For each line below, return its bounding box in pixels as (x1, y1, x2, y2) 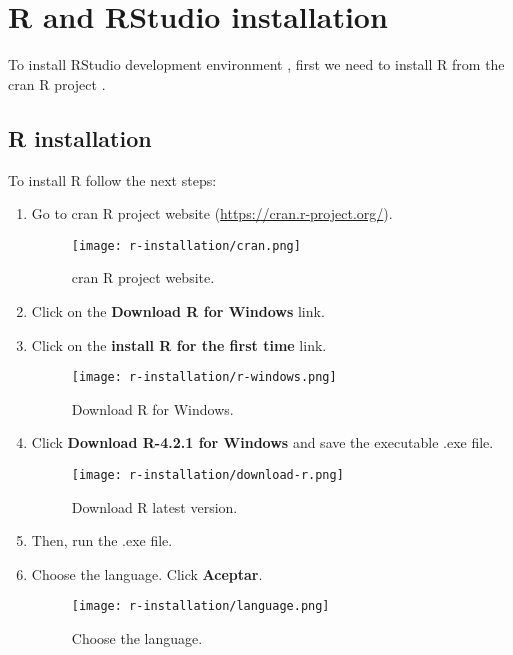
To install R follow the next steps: (8, 169, 217, 190)
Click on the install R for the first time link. (31, 334, 327, 355)
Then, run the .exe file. (31, 530, 173, 551)
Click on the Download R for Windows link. (31, 300, 325, 321)
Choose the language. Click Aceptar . (31, 563, 263, 584)
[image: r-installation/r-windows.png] (71, 370, 337, 385)
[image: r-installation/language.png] (71, 599, 330, 614)
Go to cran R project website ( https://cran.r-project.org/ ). (31, 203, 393, 224)
